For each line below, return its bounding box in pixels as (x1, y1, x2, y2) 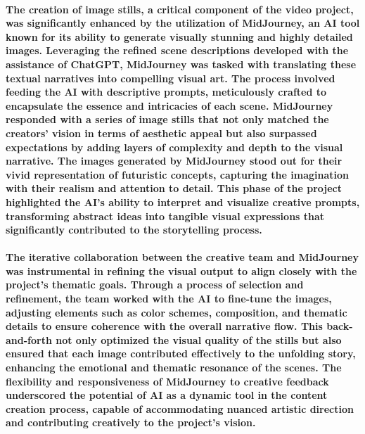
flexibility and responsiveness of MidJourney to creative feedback (6, 374, 329, 388)
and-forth (6, 332, 52, 347)
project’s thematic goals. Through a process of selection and (6, 277, 304, 292)
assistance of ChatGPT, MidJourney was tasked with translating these (6, 56, 357, 71)
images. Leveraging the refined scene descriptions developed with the (6, 43, 349, 58)
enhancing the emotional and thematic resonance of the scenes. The (6, 360, 342, 375)
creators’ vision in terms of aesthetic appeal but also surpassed (6, 125, 317, 140)
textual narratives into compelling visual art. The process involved (6, 70, 335, 85)
